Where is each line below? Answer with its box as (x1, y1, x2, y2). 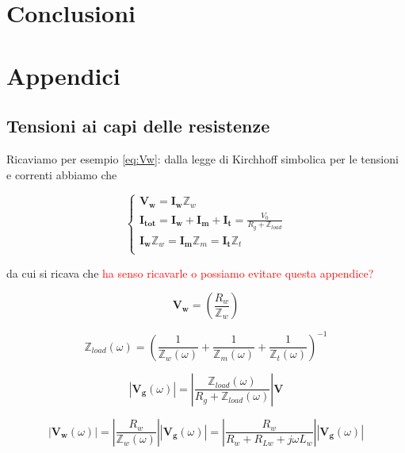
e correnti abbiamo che (6, 166, 117, 182)
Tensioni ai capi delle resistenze (6, 113, 270, 138)
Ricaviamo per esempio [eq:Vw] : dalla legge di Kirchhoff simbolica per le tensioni (6, 150, 399, 167)
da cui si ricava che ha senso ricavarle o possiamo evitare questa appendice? (6, 264, 374, 281)
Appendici (6, 59, 120, 91)
